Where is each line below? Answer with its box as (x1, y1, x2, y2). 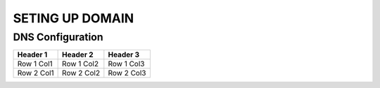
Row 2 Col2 (62, 68, 101, 78)
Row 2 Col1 (17, 68, 54, 78)
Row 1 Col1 (17, 59, 53, 69)
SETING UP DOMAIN (13, 10, 134, 26)
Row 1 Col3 (108, 59, 145, 69)
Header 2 (62, 50, 94, 59)
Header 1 (17, 50, 48, 59)
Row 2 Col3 (108, 68, 146, 78)
